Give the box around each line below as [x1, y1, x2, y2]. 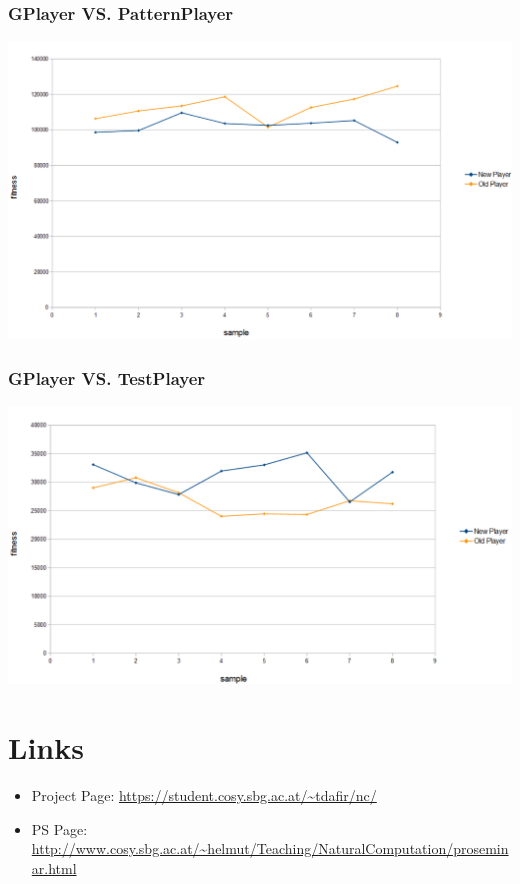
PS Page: [31, 818, 88, 839]
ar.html [31, 857, 77, 878]
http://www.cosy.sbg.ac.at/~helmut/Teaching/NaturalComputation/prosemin [31, 838, 509, 859]
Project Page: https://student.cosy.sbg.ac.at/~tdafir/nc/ [31, 785, 377, 806]
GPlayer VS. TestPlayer [8, 365, 206, 390]
